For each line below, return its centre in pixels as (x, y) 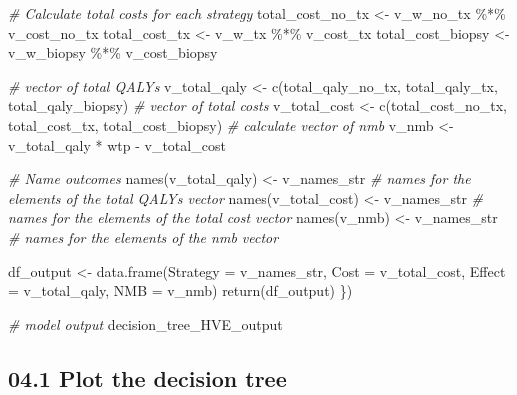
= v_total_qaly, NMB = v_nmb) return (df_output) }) (180, 290)
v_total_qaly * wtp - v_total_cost (117, 144)
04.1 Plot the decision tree (147, 377)
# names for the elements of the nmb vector (143, 236)
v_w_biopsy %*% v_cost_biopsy (113, 52)
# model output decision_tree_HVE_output (145, 323)
